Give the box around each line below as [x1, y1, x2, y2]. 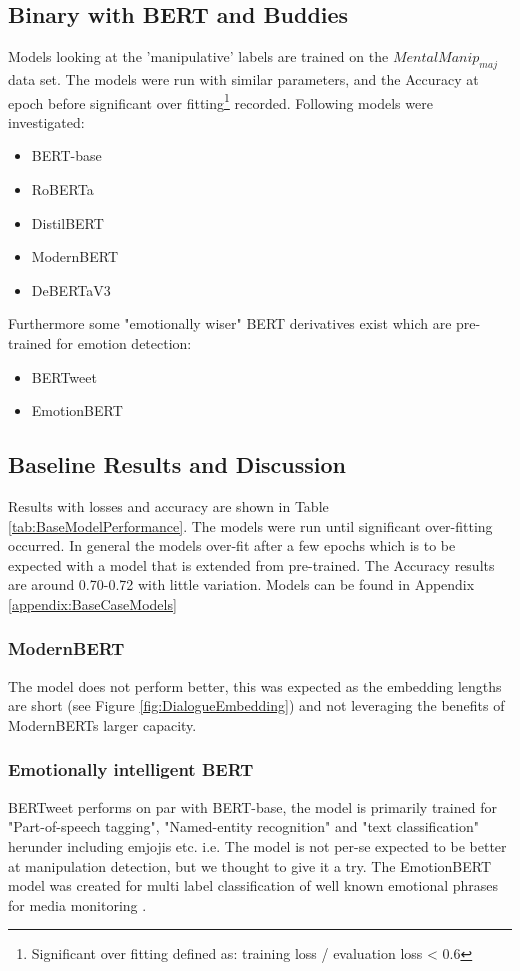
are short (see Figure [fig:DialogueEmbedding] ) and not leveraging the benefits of [8, 695, 505, 716]
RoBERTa [31, 179, 94, 200]
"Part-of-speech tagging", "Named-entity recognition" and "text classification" [8, 816, 479, 837]
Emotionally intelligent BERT [8, 757, 254, 782]
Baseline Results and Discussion [8, 449, 347, 480]
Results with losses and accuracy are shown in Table [8, 495, 329, 516]
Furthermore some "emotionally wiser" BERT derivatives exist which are [8, 313, 452, 334]
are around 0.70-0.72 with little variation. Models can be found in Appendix [8, 574, 475, 595]
